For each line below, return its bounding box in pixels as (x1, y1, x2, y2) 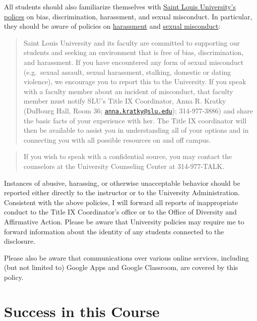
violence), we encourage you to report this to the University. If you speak (23, 76, 246, 87)
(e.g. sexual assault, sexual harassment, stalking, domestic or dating (23, 66, 231, 77)
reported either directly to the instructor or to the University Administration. (4, 187, 240, 198)
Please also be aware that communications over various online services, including (4, 252, 249, 263)
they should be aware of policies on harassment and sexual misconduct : (4, 21, 221, 31)
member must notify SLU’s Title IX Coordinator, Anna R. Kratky (23, 96, 226, 106)
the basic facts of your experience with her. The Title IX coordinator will (23, 115, 247, 125)
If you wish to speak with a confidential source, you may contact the (23, 151, 232, 161)
